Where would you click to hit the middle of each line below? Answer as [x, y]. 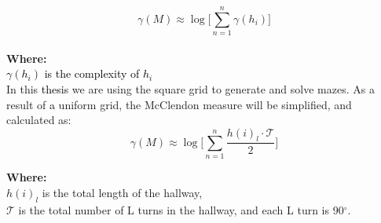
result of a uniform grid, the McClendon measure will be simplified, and [179, 104]
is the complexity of [92, 73]
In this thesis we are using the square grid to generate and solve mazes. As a [190, 88]
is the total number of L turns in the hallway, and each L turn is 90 [181, 209]
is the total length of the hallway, [122, 192]
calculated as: [39, 120]
